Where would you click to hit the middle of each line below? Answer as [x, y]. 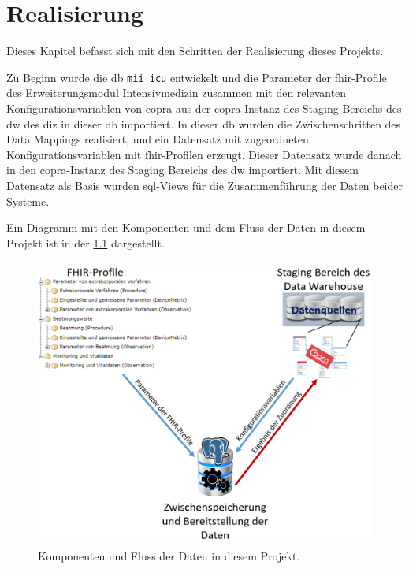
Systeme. [28, 201]
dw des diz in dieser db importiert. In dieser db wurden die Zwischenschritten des [204, 123]
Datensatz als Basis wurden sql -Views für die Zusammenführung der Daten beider [205, 185]
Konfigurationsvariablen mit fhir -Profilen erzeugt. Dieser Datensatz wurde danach [204, 154]
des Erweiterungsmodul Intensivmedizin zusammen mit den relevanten [177, 93]
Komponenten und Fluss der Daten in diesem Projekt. [169, 555]
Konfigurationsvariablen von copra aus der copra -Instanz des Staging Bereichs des [204, 108]
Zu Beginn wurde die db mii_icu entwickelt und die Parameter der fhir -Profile [197, 77]
